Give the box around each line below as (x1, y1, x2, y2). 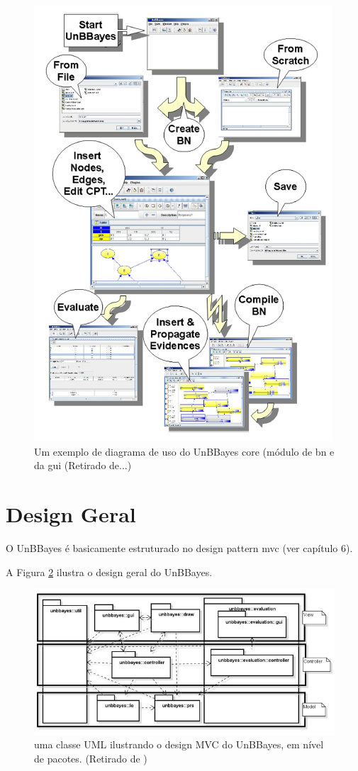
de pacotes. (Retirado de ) (34, 750, 147, 765)
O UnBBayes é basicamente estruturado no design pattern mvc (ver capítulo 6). (6, 540, 353, 555)
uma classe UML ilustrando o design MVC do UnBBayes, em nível (34, 737, 324, 752)
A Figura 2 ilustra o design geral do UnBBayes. (6, 564, 213, 579)
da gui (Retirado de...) (34, 458, 132, 473)
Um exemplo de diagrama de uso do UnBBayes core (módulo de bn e (34, 444, 335, 458)
